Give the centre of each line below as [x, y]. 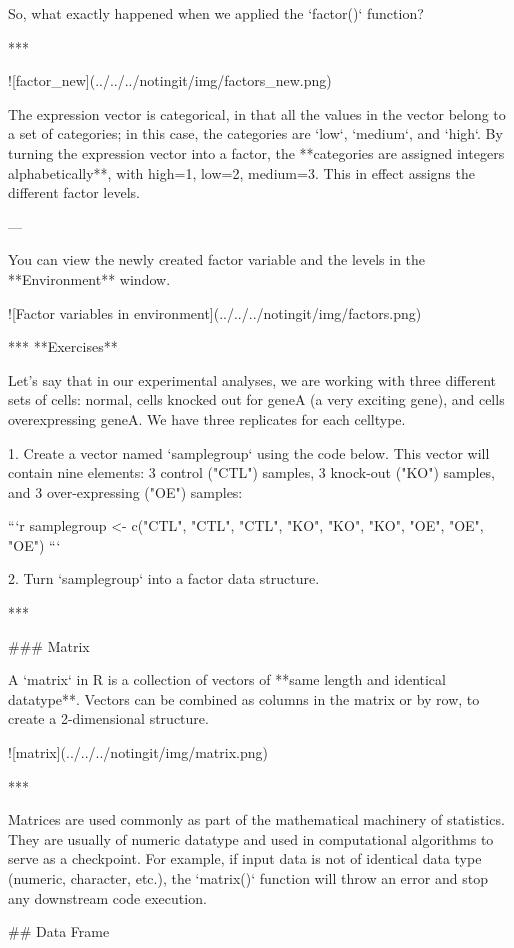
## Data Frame [59, 931]
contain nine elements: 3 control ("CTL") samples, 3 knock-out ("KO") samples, [252, 472]
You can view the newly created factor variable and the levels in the [217, 259]
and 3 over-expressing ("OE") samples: [125, 491]
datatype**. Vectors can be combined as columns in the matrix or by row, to [244, 698]
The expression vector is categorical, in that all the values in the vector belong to [257, 113]
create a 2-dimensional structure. [108, 718]
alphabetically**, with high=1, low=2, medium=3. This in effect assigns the [241, 172]
